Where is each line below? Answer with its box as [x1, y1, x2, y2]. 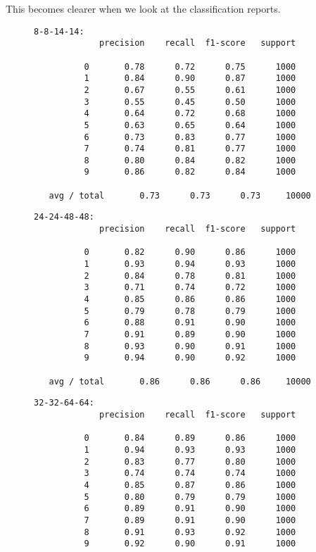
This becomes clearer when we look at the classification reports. [6, 1, 281, 15]
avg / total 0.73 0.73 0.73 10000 [49, 190, 311, 201]
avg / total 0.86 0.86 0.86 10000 [49, 376, 311, 387]
